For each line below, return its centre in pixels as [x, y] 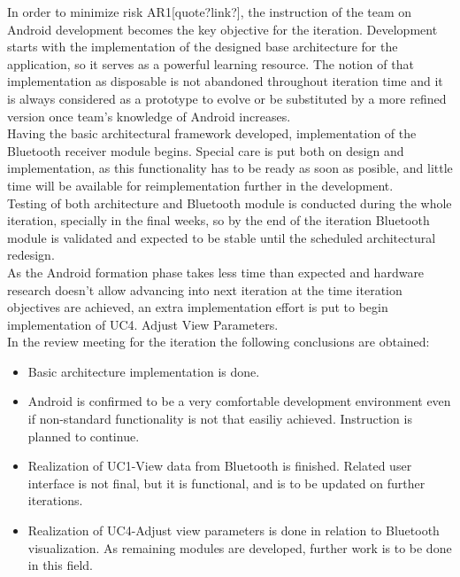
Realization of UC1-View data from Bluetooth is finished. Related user [220, 466]
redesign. [31, 255]
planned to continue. [84, 436]
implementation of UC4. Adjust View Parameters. [143, 324]
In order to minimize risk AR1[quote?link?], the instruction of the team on [210, 12]
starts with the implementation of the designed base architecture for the [203, 47]
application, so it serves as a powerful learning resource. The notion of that [211, 63]
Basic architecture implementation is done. [144, 371]
